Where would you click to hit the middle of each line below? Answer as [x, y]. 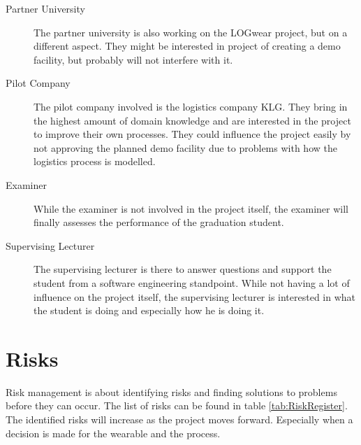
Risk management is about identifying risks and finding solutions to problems [171, 391]
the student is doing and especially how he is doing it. [149, 310]
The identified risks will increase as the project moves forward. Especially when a [179, 419]
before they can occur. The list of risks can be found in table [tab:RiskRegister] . [177, 405]
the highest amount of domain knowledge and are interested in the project [192, 120]
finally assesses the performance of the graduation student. [159, 222]
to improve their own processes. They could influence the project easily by [192, 134]
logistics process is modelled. [95, 161]
